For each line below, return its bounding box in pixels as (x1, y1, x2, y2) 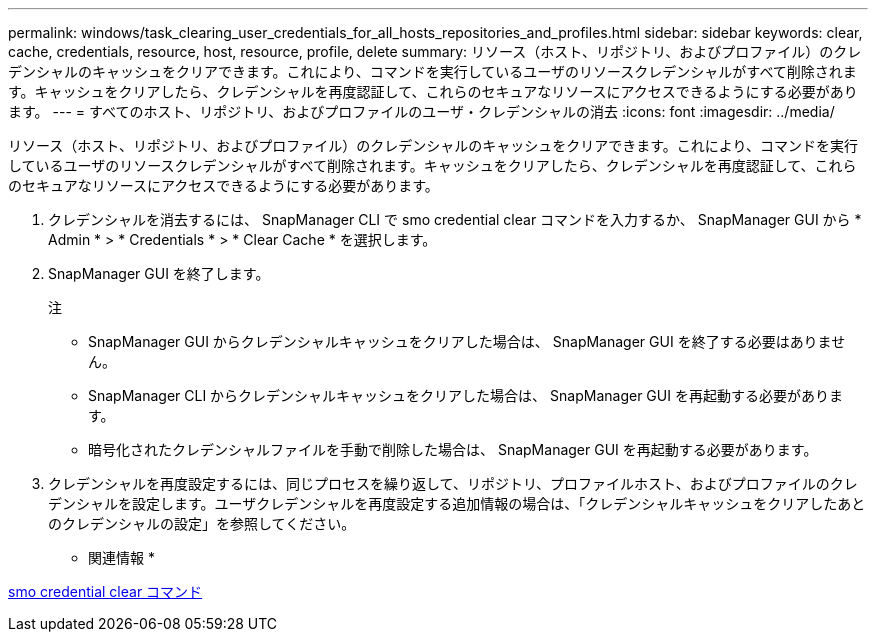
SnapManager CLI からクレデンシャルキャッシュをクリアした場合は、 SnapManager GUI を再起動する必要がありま (88, 387, 843, 404)
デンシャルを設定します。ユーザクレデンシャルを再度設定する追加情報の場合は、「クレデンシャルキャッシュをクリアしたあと (48, 495, 866, 512)
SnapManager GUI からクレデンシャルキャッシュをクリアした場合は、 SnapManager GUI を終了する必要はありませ (88, 333, 846, 350)
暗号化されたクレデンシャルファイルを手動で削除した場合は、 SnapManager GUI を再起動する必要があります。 (88, 441, 818, 458)
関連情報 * (88, 549, 155, 566)
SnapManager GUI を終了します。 (48, 265, 270, 282)
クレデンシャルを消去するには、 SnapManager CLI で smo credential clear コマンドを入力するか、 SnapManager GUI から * (48, 211, 862, 228)
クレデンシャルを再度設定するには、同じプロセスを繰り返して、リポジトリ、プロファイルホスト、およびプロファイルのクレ (48, 475, 858, 492)
